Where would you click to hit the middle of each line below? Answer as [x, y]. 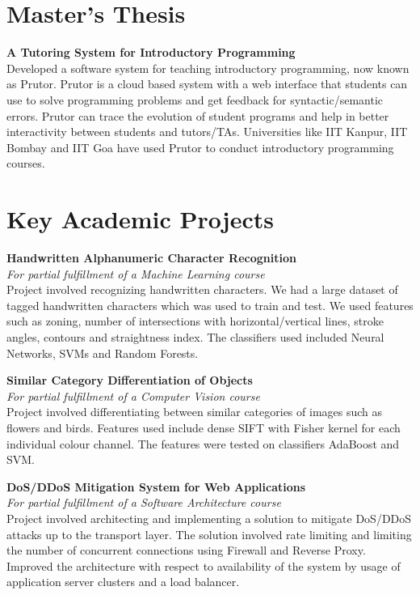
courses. [26, 163]
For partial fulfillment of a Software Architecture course [144, 502]
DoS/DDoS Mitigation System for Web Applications [156, 486]
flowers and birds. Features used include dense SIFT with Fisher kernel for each [204, 427]
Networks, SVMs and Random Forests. [103, 353]
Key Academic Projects [140, 219]
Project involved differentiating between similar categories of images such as [195, 412]
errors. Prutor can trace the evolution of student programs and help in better [198, 115]
